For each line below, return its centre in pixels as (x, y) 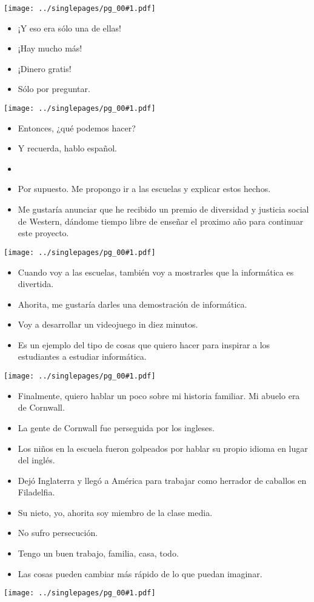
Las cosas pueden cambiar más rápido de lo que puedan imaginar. (140, 573)
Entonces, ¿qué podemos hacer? (77, 127)
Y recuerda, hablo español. (67, 148)
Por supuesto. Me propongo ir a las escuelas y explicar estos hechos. (144, 189)
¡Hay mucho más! (50, 48)
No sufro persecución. (58, 533)
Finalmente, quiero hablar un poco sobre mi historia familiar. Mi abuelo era (159, 395)
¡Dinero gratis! (45, 68)
